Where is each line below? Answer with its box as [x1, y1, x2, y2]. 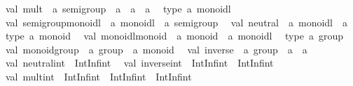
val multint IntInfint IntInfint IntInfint [5, 69, 192, 83]
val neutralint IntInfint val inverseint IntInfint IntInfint [5, 55, 274, 70]
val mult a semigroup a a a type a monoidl [5, 1, 231, 15]
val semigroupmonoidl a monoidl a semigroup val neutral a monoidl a [5, 15, 347, 29]
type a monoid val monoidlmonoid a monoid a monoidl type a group [5, 28, 343, 43]
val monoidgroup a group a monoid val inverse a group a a [5, 42, 307, 56]
